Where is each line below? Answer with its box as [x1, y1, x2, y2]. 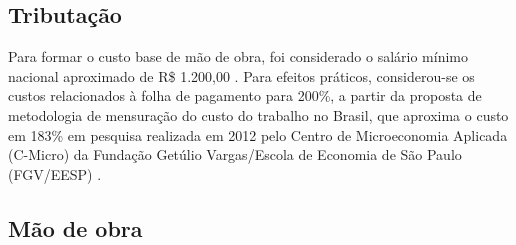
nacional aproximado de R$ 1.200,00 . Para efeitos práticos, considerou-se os [8, 65, 475, 86]
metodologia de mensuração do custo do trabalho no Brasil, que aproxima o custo [8, 104, 509, 125]
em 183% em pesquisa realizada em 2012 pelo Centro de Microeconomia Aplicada [8, 124, 508, 145]
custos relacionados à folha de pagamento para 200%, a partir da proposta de [8, 85, 482, 106]
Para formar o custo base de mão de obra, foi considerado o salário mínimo [8, 46, 468, 67]
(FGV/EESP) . [8, 163, 102, 184]
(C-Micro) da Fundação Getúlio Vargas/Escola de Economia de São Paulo [8, 144, 462, 165]
